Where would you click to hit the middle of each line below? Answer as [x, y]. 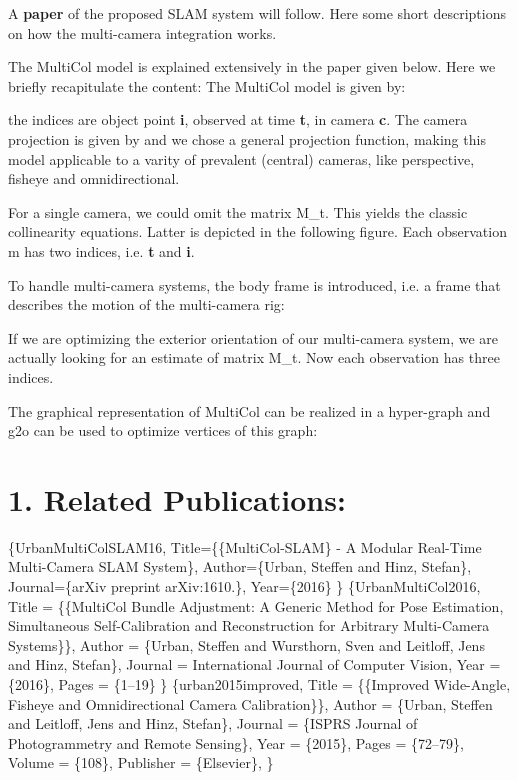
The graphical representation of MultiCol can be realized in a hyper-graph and [249, 410]
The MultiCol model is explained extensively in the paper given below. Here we [252, 66]
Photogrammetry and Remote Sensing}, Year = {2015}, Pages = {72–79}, [236, 742]
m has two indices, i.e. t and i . [101, 250]
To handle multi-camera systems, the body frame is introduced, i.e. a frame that [254, 284]
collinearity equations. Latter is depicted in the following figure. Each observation [257, 231]
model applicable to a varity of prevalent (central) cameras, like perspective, [241, 158]
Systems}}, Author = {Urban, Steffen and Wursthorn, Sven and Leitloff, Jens [246, 644]
